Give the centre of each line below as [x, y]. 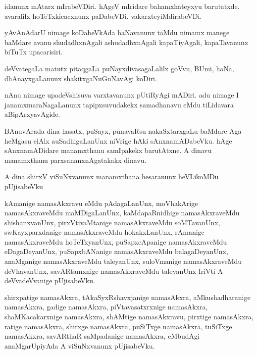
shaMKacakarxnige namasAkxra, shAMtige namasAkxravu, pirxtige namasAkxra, [129, 317]
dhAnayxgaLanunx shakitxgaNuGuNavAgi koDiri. [81, 78]
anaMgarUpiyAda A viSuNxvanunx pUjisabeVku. [80, 345]
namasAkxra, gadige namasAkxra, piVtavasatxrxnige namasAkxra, [106, 307]
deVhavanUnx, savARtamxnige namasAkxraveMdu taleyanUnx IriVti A [114, 271]
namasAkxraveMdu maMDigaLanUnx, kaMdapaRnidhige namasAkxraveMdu [122, 213]
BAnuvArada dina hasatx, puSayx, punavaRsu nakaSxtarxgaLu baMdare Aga [123, 130]
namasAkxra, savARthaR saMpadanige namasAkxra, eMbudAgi [102, 336]
